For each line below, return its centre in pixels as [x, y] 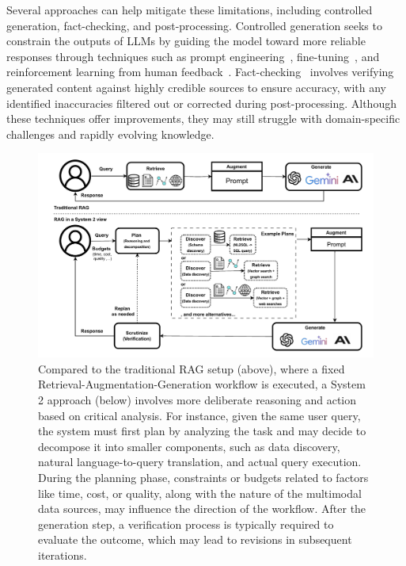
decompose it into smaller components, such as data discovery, [189, 446]
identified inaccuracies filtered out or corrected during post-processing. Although [201, 103]
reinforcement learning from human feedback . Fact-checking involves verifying [200, 72]
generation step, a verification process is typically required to [186, 524]
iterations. [63, 555]
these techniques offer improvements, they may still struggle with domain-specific [203, 119]
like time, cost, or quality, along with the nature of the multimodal [200, 493]
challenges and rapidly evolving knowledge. [110, 134]
